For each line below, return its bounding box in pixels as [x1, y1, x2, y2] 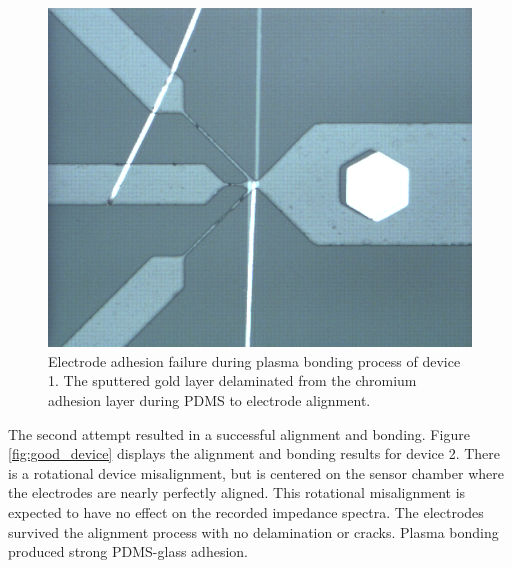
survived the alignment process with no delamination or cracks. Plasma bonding [8, 521, 499, 542]
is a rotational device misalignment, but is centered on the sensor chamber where [8, 462, 504, 483]
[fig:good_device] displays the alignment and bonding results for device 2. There [8, 443, 501, 464]
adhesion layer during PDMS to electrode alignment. [48, 389, 371, 410]
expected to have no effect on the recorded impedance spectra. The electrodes [8, 501, 484, 522]
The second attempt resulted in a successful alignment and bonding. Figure [8, 423, 470, 444]
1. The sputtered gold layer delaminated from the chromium [48, 370, 417, 391]
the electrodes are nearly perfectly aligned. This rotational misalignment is [8, 482, 466, 503]
